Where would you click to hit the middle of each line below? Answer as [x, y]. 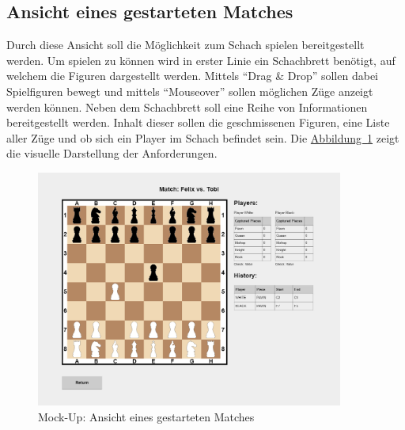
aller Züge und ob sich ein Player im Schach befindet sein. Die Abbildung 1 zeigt [203, 137]
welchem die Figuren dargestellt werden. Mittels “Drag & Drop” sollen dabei [192, 76]
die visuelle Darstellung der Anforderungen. [112, 153]
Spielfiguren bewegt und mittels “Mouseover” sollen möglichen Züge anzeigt [190, 91]
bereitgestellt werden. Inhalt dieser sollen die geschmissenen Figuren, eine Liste [198, 122]
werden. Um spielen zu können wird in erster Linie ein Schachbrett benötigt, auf [201, 60]
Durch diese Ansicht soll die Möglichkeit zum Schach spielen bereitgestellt [185, 45]
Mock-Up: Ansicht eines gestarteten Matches [146, 416]
